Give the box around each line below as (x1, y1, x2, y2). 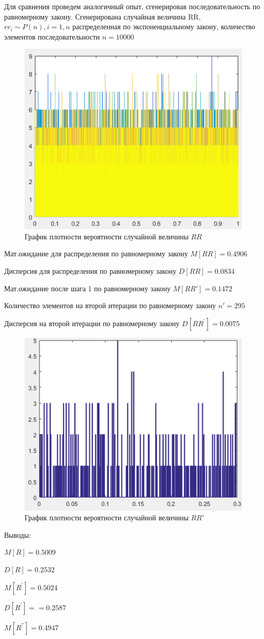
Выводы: (4, 529, 31, 540)
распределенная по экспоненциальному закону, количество (72, 21, 255, 32)
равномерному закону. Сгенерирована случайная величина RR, (4, 11, 201, 22)
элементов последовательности (4, 31, 100, 42)
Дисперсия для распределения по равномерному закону (4, 266, 176, 276)
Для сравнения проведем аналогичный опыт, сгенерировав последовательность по (4, 1, 260, 11)
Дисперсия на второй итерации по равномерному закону (4, 317, 180, 328)
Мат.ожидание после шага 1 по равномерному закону (4, 283, 171, 293)
